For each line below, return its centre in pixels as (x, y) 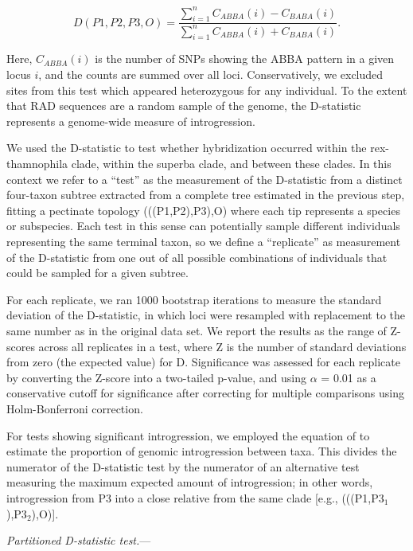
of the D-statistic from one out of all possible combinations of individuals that (197, 257)
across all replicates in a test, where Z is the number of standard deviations (222, 346)
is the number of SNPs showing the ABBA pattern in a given (245, 59)
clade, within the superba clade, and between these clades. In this (231, 164)
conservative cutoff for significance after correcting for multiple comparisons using (205, 393)
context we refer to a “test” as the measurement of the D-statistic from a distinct (205, 179)
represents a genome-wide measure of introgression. (131, 121)
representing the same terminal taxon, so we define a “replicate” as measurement (204, 241)
